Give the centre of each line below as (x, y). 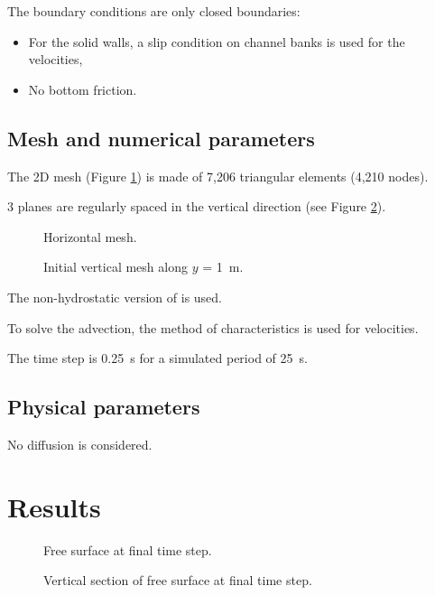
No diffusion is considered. (80, 444)
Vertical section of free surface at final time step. (178, 580)
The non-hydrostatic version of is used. (115, 297)
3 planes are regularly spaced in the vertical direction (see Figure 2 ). (197, 206)
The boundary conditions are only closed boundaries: (154, 11)
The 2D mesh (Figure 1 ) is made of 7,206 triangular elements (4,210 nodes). (218, 176)
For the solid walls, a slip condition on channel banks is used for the (217, 41)
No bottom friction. (83, 89)
